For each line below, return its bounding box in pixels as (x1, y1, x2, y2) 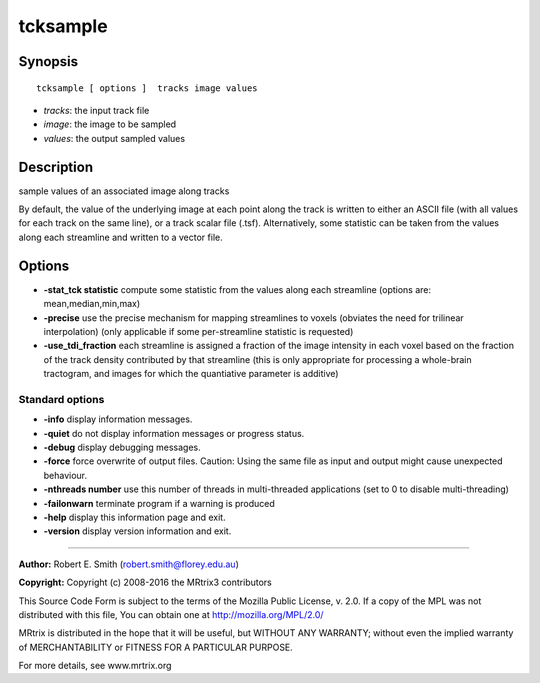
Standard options (18, 392, 105, 406)
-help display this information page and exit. (43, 511, 226, 523)
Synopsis (18, 53, 79, 70)
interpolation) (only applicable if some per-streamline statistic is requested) (43, 325, 354, 337)
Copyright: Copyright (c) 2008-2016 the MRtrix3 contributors (18, 576, 272, 589)
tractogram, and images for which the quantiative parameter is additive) (43, 368, 339, 380)
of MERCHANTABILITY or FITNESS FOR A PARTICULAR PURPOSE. (18, 641, 294, 653)
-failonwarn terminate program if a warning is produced (43, 497, 275, 509)
